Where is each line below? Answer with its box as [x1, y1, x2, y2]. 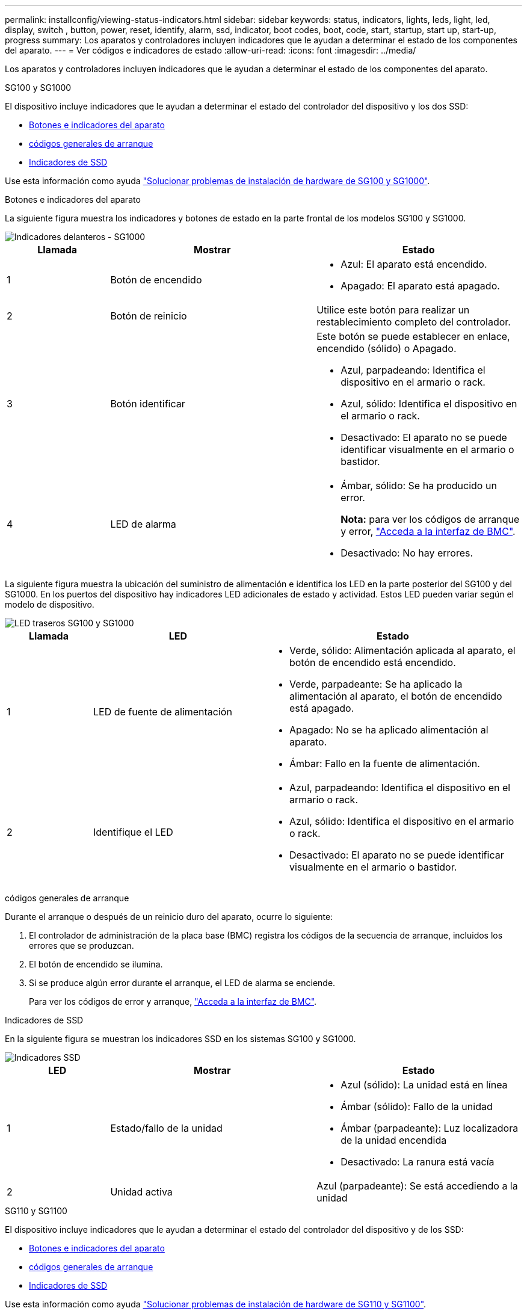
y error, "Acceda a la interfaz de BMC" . [341, 525, 516, 537]
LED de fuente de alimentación [93, 706, 232, 718]
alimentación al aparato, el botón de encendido [289, 690, 502, 702]
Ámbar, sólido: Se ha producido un [341, 480, 497, 492]
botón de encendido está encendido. [289, 656, 456, 668]
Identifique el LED [93, 826, 173, 838]
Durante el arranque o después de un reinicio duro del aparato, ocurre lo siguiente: [5, 911, 333, 922]
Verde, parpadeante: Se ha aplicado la [289, 678, 463, 690]
